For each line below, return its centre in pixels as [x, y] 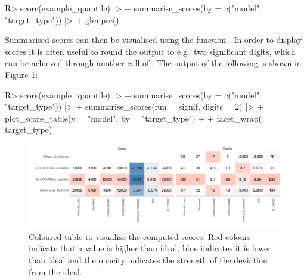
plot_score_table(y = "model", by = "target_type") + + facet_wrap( [134, 118]
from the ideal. [55, 271]
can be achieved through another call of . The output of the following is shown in [153, 63]
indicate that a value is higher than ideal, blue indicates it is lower [150, 248]
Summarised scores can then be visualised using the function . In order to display [153, 40]
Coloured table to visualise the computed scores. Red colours [140, 236]
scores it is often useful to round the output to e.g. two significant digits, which [150, 51]
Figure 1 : [21, 74]
